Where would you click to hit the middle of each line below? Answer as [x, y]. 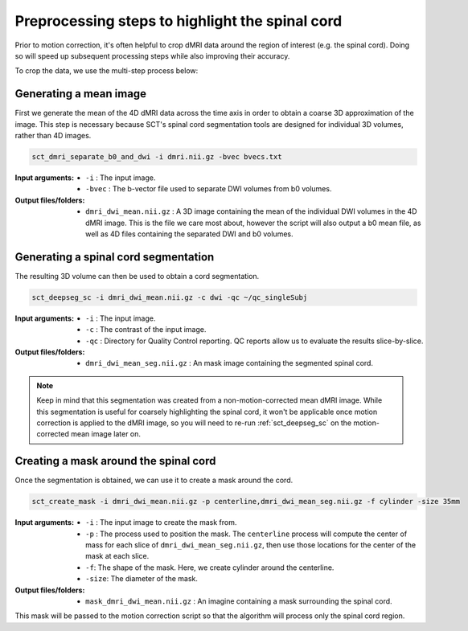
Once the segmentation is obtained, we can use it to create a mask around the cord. [154, 480]
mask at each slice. [117, 556]
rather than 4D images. [53, 136]
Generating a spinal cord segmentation [115, 257]
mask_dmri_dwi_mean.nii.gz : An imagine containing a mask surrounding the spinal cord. [239, 601]
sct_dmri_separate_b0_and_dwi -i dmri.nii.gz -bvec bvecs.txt [157, 157]
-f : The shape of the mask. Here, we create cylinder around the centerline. [210, 567]
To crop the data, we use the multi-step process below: [107, 71]
